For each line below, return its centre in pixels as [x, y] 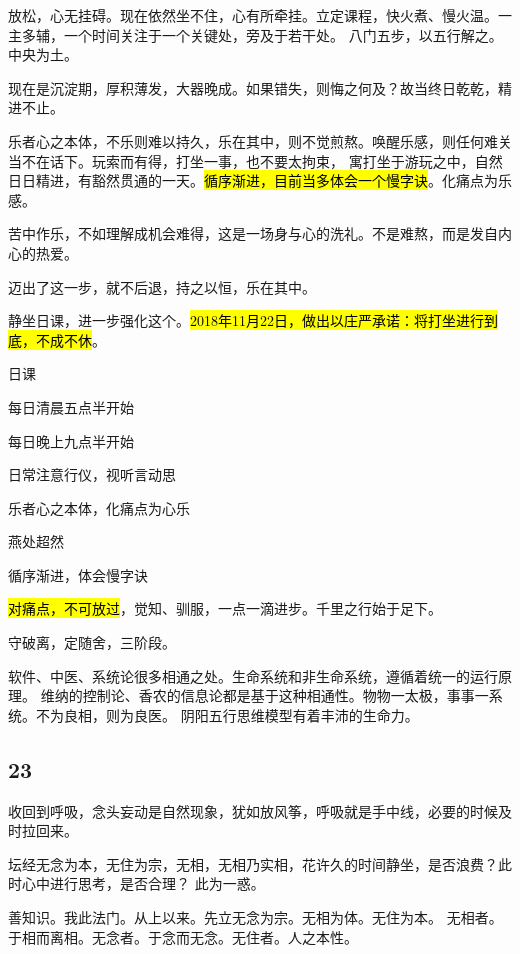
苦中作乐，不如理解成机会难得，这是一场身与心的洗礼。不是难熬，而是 [239, 233]
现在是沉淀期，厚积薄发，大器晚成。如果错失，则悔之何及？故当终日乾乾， [253, 87]
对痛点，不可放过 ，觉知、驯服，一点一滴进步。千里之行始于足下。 [225, 608]
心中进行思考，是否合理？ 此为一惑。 [143, 883]
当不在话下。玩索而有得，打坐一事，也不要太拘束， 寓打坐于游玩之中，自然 [255, 160]
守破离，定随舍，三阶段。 [92, 642]
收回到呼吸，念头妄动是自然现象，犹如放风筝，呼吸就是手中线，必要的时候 [253, 810]
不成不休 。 [70, 339]
